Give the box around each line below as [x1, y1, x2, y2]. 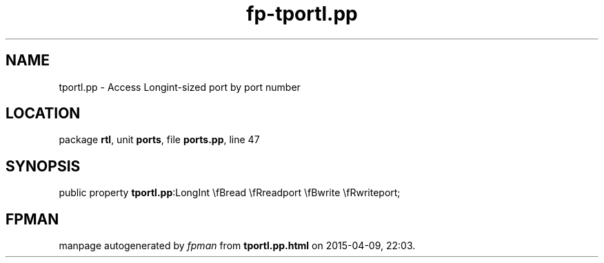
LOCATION [6, 105, 81, 123]
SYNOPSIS [6, 157, 81, 175]
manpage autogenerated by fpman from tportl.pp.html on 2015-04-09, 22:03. [59, 240, 416, 252]
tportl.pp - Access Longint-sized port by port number [59, 81, 301, 93]
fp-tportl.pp [246, 2, 358, 25]
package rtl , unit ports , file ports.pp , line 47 [59, 134, 260, 146]
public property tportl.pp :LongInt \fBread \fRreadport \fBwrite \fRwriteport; [59, 187, 401, 199]
